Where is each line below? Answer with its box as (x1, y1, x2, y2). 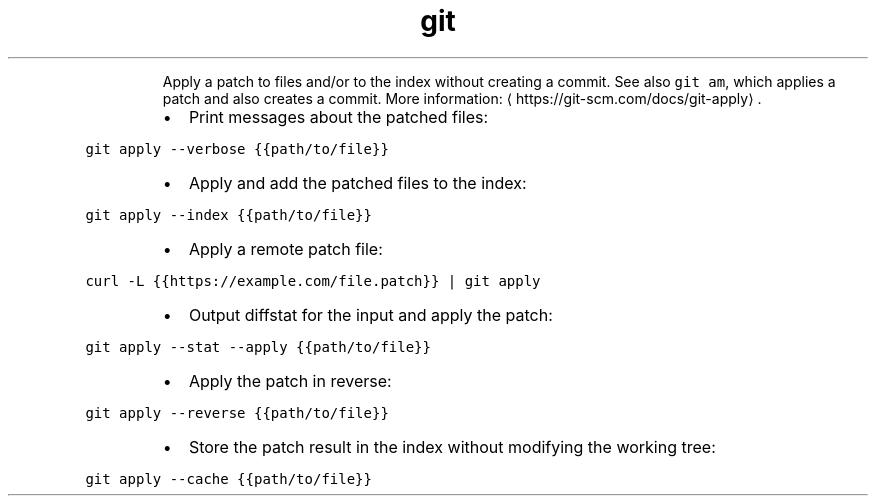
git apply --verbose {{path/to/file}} (85, 140, 389, 157)
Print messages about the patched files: (188, 106, 489, 127)
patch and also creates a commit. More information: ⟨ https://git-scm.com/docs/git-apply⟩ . (162, 89, 762, 107)
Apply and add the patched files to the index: (188, 172, 527, 193)
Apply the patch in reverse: (188, 370, 392, 391)
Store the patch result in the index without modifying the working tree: (188, 436, 716, 457)
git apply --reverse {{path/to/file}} (85, 404, 389, 421)
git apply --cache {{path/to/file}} (85, 470, 372, 487)
